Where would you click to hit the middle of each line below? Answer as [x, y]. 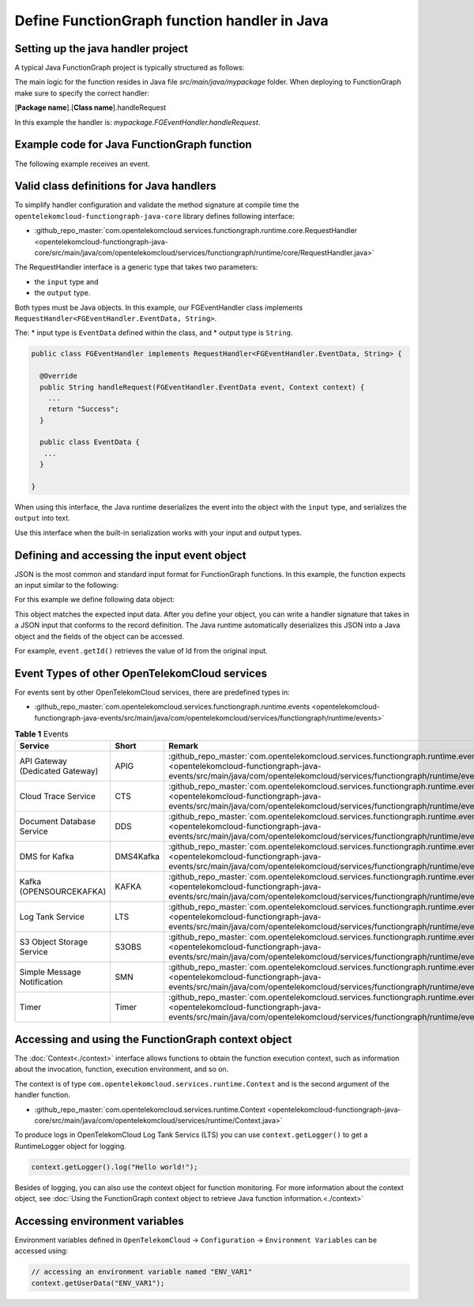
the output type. [62, 293]
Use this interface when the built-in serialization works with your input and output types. [158, 533]
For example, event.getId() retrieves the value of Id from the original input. [141, 651]
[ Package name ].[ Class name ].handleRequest [90, 107]
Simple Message [51, 972]
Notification [41, 982]
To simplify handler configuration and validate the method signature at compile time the [157, 205]
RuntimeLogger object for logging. [70, 1146]
